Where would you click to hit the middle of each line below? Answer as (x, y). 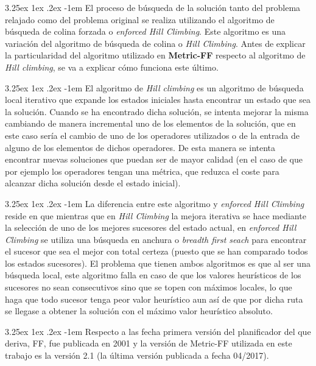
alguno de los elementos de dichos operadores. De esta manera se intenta (140, 147)
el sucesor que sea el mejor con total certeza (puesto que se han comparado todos (156, 251)
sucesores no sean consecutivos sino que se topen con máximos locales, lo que (149, 287)
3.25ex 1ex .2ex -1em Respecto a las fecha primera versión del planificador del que (158, 331)
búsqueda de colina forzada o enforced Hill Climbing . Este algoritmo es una (146, 31)
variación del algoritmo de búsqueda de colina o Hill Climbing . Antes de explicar (155, 43)
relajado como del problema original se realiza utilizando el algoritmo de (140, 19)
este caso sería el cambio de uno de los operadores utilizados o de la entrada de (152, 135)
